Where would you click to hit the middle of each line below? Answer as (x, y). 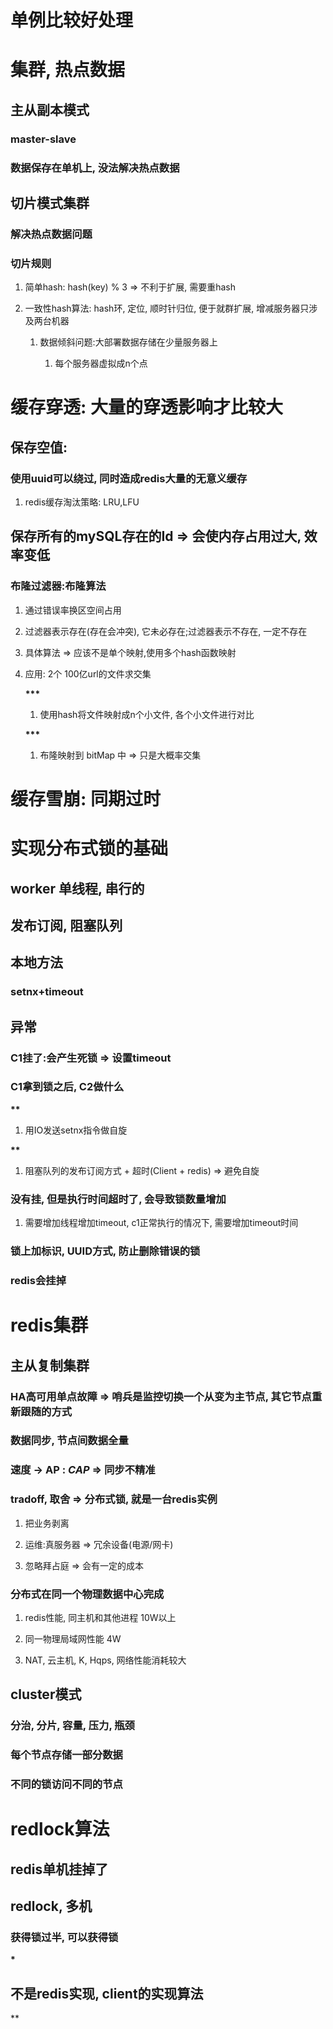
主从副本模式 (50, 109)
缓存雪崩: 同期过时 (85, 798)
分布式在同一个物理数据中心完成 (87, 1594)
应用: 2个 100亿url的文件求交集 (88, 673)
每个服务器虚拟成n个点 (101, 363)
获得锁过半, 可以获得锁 (64, 1937)
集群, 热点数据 (68, 70)
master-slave (43, 139)
